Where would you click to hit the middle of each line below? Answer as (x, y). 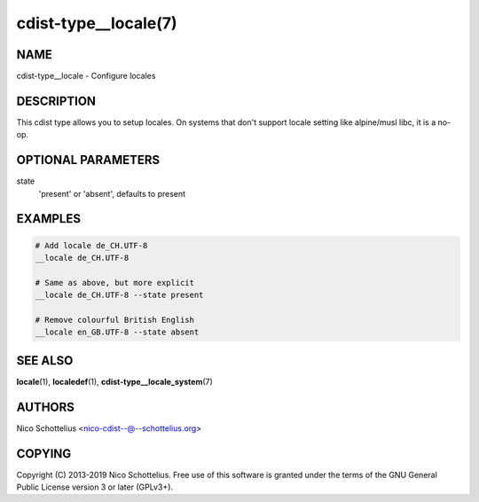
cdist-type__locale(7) (97, 23)
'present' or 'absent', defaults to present (112, 193)
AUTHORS (46, 407)
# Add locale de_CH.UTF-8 (91, 245)
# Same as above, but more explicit (115, 282)
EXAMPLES (49, 219)
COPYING (44, 454)
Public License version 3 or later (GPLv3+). (94, 487)
